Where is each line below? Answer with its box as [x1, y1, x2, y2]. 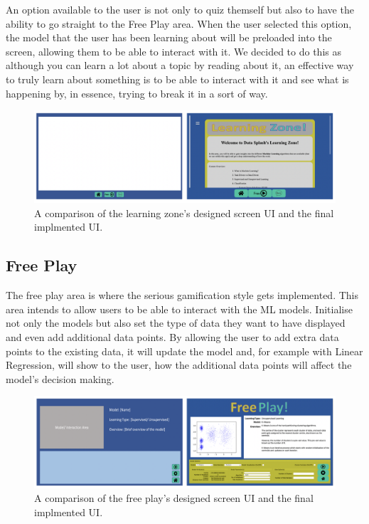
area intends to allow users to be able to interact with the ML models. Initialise [6, 301, 353, 316]
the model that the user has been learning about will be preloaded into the [6, 30, 332, 45]
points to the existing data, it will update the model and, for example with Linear [6, 343, 363, 358]
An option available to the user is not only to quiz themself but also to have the [6, 2, 354, 16]
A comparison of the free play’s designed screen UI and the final [34, 491, 314, 505]
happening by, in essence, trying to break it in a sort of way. [6, 85, 268, 100]
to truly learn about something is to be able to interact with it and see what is [6, 71, 349, 86]
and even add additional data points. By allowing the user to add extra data [6, 329, 339, 344]
